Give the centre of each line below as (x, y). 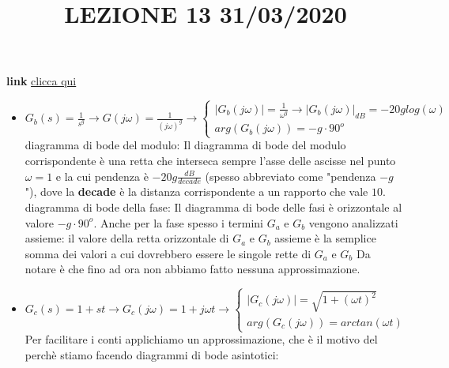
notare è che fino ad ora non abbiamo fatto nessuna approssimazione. (192, 269)
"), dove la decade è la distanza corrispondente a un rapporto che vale (196, 192)
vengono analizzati (353, 222)
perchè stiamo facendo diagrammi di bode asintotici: (152, 354)
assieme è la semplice (325, 238)
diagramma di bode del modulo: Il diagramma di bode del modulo (185, 145)
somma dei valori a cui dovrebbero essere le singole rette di (168, 253)
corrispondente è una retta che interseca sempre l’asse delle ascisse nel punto (210, 160)
